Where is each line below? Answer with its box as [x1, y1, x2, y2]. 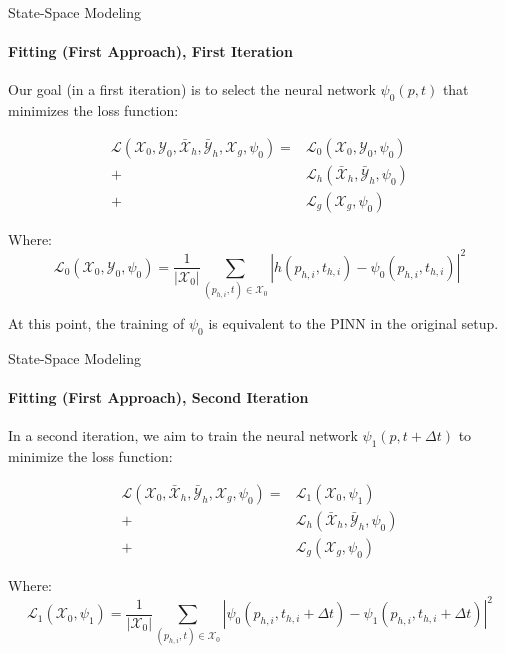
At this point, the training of [8, 313, 185, 334]
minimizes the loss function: [8, 100, 179, 121]
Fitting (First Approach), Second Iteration [8, 387, 309, 408]
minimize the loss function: [8, 446, 173, 467]
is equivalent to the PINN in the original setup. [208, 313, 499, 334]
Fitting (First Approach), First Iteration [8, 41, 293, 62]
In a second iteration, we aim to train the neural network [8, 425, 358, 446]
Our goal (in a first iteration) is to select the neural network [8, 79, 376, 100]
